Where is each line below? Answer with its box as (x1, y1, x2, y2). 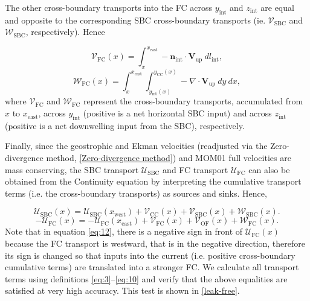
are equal (260, 1, 294, 13)
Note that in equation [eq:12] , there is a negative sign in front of (5, 225, 243, 238)
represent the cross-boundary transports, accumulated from (83, 95, 303, 107)
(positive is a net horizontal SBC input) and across (83, 107, 272, 119)
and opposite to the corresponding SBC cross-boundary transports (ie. (5, 13, 266, 26)
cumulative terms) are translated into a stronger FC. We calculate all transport (5, 261, 299, 273)
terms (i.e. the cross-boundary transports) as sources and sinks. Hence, (5, 186, 267, 199)
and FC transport (163, 163, 228, 176)
